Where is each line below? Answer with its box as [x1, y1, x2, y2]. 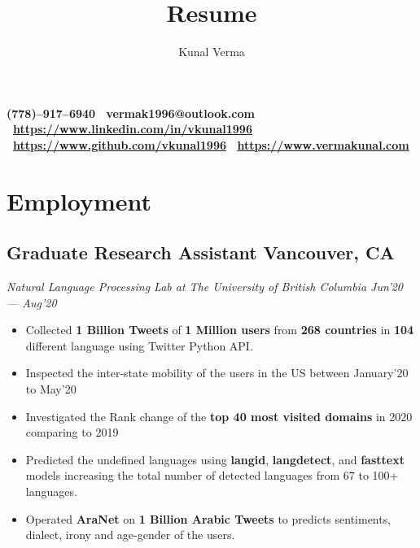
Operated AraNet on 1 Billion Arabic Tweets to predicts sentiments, [25, 510, 392, 527]
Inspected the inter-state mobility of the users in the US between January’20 [25, 364, 409, 381]
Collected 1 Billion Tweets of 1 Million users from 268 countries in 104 [25, 321, 414, 338]
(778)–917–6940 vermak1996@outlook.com [7, 104, 255, 121]
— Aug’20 [7, 294, 57, 311]
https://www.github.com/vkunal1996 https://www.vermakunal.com [13, 136, 409, 153]
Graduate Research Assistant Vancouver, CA [7, 240, 395, 265]
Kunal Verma [178, 43, 245, 60]
